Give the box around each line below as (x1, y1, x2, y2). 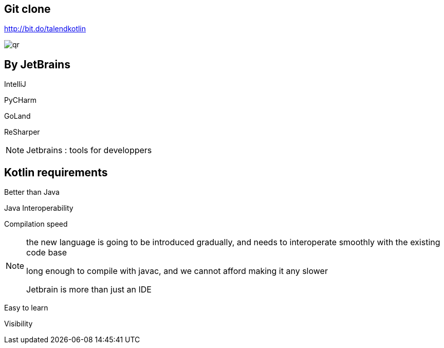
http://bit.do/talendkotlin (4, 24, 86, 33)
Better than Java (4, 188, 60, 197)
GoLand (4, 112, 31, 121)
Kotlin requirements (4, 166, 108, 179)
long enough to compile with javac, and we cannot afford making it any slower (26, 266, 328, 277)
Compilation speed (4, 219, 68, 229)
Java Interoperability (4, 204, 73, 213)
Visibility (4, 319, 33, 328)
